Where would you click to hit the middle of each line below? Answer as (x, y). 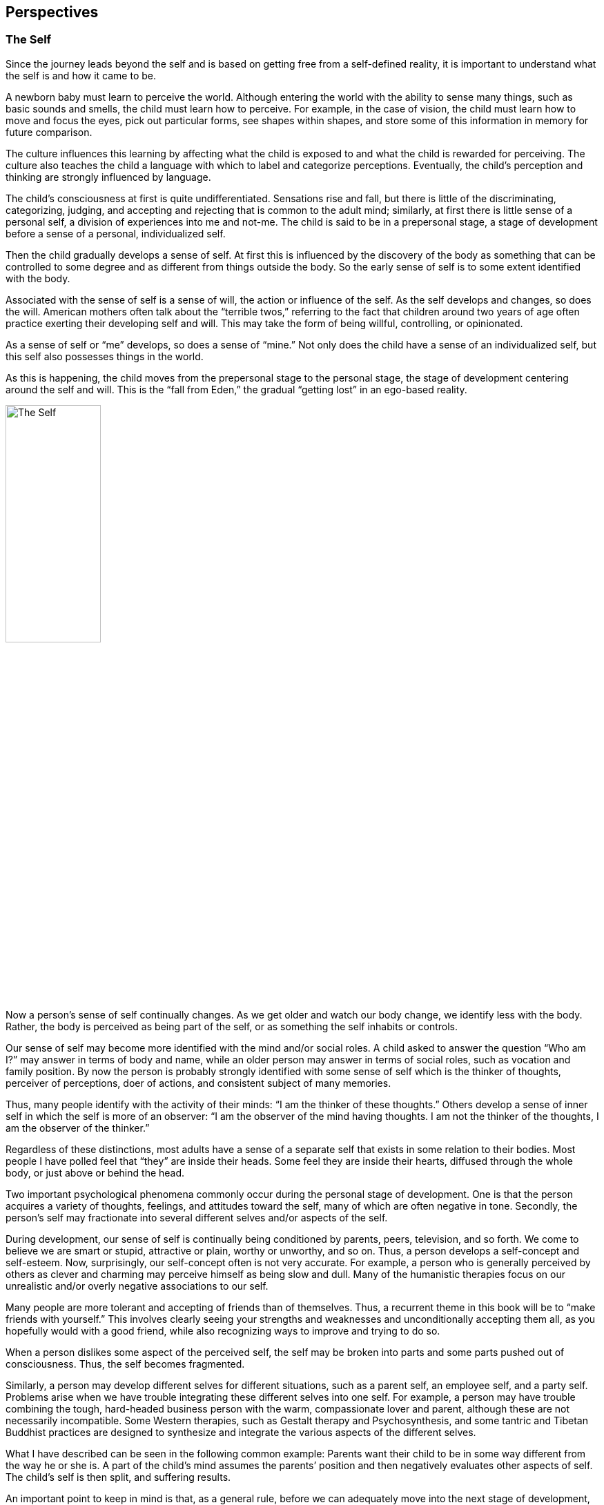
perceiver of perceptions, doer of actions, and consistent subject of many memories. (198, 1083)
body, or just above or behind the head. (95, 1172)
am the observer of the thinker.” (78, 1128)
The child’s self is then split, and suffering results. (118, 1477)
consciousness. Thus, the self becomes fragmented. (125, 1364)
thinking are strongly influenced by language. (108, 177)
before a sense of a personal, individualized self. (116, 233)
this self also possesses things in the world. (105, 356)
